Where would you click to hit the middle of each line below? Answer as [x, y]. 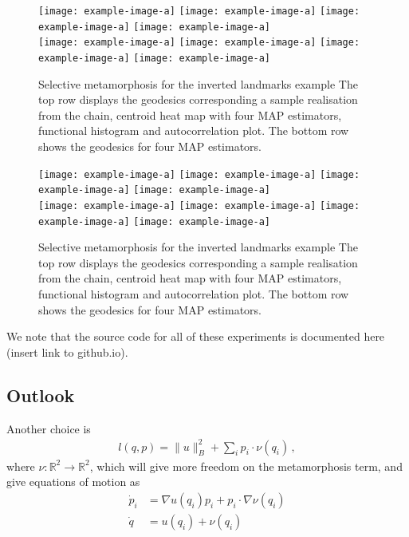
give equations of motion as [73, 482]
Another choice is [49, 428]
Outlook [41, 395]
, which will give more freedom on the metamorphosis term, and [246, 466]
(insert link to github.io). [67, 351]
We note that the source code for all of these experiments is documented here [196, 336]
